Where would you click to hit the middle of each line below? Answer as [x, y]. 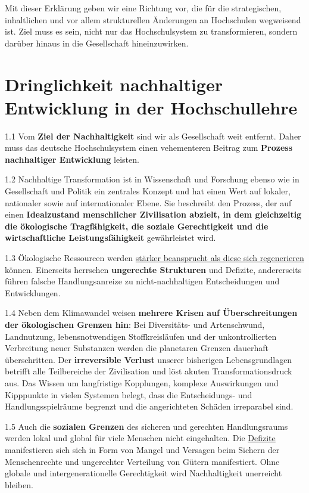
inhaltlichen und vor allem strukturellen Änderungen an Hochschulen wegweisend [153, 19]
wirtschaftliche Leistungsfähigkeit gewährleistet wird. [110, 238]
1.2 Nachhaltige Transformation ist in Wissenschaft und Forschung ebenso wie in [152, 179]
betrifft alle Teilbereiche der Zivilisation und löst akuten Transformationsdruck [149, 371]
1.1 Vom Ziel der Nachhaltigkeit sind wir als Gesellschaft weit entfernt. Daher [153, 136]
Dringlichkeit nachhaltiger [114, 84]
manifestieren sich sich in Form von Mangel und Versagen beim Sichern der [142, 449]
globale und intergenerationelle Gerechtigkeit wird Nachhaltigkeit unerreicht [143, 473]
